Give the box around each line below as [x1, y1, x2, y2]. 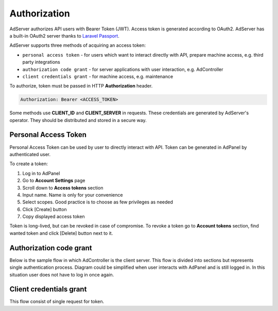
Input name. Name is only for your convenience [22, 192, 123, 198]
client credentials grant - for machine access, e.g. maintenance [22, 73, 173, 79]
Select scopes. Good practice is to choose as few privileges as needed [22, 199, 173, 205]
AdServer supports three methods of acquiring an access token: [9, 42, 146, 48]
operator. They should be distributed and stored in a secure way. [9, 117, 147, 123]
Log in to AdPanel [22, 170, 60, 176]
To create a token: [9, 161, 48, 167]
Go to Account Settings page [22, 178, 85, 184]
